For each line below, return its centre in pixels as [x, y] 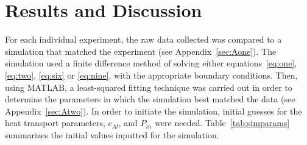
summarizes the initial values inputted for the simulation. [112, 134]
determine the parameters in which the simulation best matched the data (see [150, 99]
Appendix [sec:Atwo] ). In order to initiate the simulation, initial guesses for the [153, 111]
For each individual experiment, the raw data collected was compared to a [143, 39]
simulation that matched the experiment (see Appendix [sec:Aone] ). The [141, 51]
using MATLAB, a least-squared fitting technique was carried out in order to [149, 87]
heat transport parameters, [55, 123]
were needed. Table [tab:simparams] [222, 123]
